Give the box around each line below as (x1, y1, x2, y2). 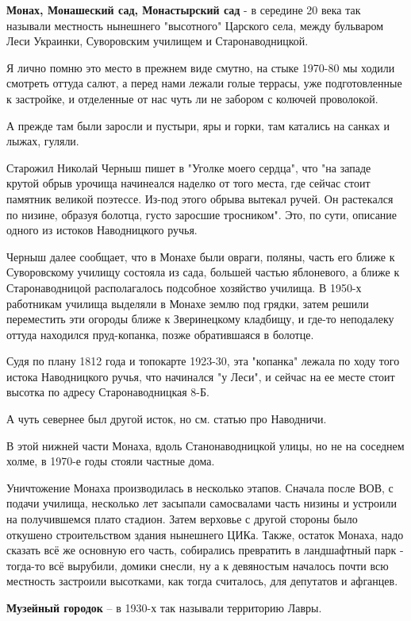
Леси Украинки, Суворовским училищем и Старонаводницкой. (6, 33, 309, 49)
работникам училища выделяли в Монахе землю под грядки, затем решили (6, 295, 369, 311)
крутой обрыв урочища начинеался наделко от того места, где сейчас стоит (6, 175, 371, 191)
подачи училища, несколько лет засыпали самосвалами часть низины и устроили (6, 495, 398, 511)
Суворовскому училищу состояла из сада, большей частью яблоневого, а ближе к (6, 264, 400, 280)
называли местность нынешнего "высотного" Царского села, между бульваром (6, 17, 383, 33)
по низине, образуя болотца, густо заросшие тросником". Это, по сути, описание (6, 206, 398, 222)
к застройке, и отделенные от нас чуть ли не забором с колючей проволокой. (6, 90, 378, 106)
